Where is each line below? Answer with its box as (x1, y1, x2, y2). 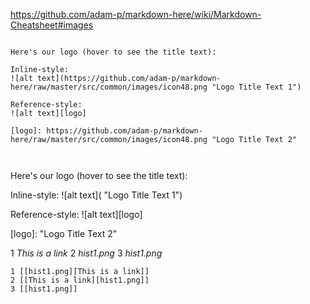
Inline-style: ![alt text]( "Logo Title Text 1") (10, 189, 183, 201)
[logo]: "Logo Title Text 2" (10, 228, 118, 239)
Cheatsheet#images (10, 19, 94, 31)
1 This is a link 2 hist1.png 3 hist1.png (10, 247, 163, 259)
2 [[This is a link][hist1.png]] (10, 275, 150, 285)
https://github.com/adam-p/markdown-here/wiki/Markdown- (10, 9, 262, 20)
